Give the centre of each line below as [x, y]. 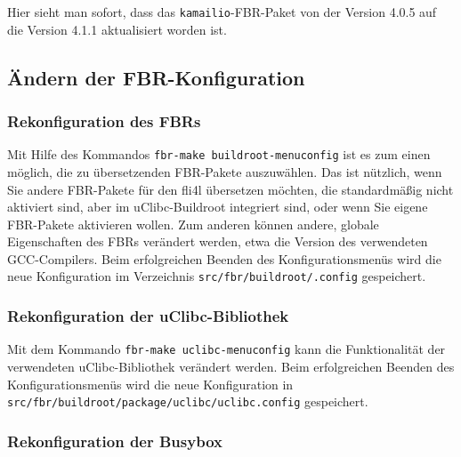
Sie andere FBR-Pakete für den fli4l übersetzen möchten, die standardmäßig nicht [230, 189]
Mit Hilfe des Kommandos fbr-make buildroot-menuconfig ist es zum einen [219, 154]
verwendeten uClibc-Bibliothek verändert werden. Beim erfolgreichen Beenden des [231, 366]
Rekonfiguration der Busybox [115, 441]
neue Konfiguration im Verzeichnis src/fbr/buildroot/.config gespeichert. [217, 276]
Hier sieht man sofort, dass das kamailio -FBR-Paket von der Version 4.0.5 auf [222, 12]
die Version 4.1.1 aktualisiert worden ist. [117, 29]
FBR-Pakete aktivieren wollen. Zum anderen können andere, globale [193, 224]
